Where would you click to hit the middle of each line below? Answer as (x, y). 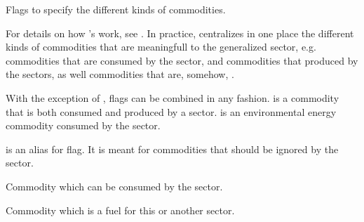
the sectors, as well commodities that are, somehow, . (120, 74)
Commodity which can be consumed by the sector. (114, 186)
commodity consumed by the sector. (83, 125)
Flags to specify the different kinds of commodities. (116, 9)
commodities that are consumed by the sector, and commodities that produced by (182, 60)
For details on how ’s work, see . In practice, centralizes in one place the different (180, 33)
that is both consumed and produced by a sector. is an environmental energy (171, 111)
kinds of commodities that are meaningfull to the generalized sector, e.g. (161, 47)
